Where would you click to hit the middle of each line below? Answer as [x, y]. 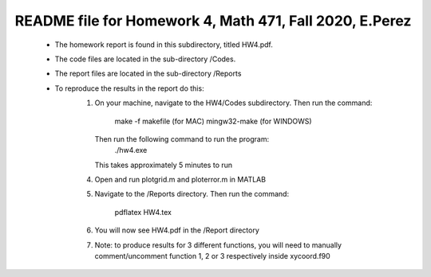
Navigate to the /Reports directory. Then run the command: [192, 194]
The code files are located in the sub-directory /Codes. [145, 59]
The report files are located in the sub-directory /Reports [148, 74]
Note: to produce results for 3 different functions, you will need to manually [218, 245]
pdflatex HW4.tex [143, 212]
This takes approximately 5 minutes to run [164, 165]
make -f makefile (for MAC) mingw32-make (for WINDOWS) [213, 121]
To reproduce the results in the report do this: [129, 88]
